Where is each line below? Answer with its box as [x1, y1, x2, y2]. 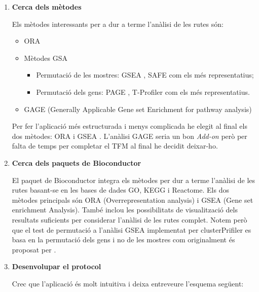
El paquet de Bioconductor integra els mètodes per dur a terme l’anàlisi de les [12, 174, 255, 185]
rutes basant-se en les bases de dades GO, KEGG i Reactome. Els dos [12, 185, 229, 195]
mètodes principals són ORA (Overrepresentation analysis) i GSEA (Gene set [12, 194, 253, 205]
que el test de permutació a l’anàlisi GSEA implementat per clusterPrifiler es [12, 224, 251, 235]
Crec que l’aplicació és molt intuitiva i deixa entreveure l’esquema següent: [12, 278, 244, 288]
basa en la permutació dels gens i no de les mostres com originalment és [12, 234, 235, 245]
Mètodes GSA [24, 52, 67, 63]
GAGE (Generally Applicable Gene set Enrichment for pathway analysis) [24, 103, 252, 114]
